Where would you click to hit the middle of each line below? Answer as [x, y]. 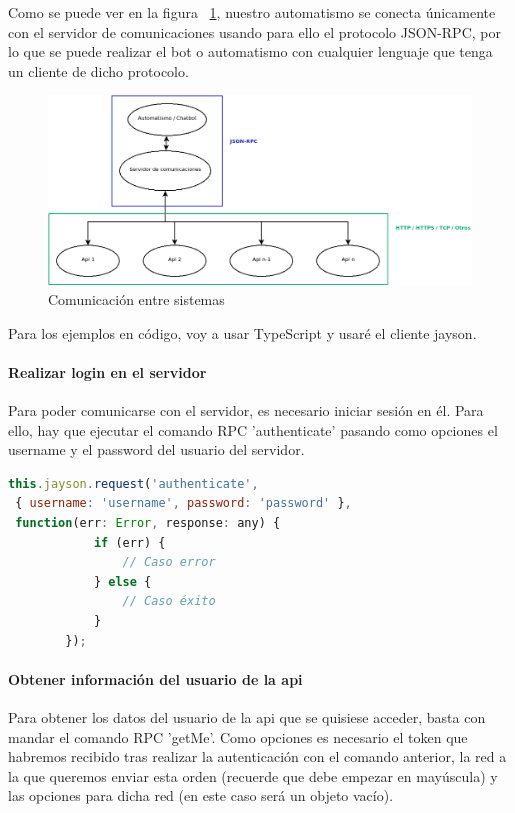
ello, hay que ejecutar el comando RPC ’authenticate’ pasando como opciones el [253, 429]
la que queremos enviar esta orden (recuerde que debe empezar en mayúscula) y [253, 775]
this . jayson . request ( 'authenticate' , [133, 483]
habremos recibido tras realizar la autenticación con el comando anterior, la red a [257, 756]
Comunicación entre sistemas [136, 299]
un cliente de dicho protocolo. [98, 70]
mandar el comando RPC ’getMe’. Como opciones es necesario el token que [238, 736]
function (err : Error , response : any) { [148, 522]
